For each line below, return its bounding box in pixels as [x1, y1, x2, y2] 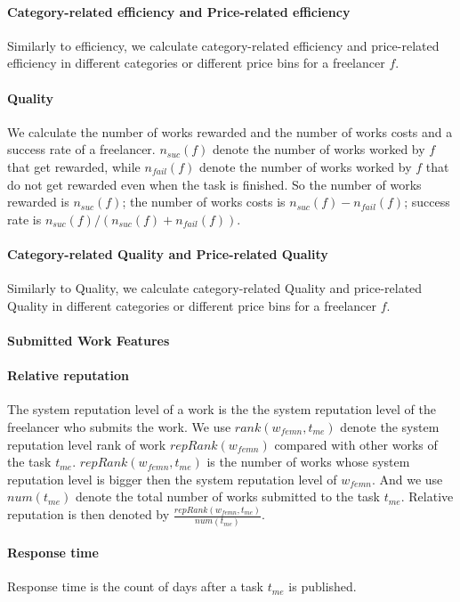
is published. [288, 577, 357, 596]
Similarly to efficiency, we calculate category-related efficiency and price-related [7, 36, 440, 54]
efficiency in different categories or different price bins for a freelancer [7, 53, 385, 72]
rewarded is [7, 192, 69, 211]
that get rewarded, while [7, 157, 141, 175]
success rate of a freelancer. [7, 140, 156, 159]
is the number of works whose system [206, 452, 410, 471]
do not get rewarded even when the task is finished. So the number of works [7, 175, 422, 193]
